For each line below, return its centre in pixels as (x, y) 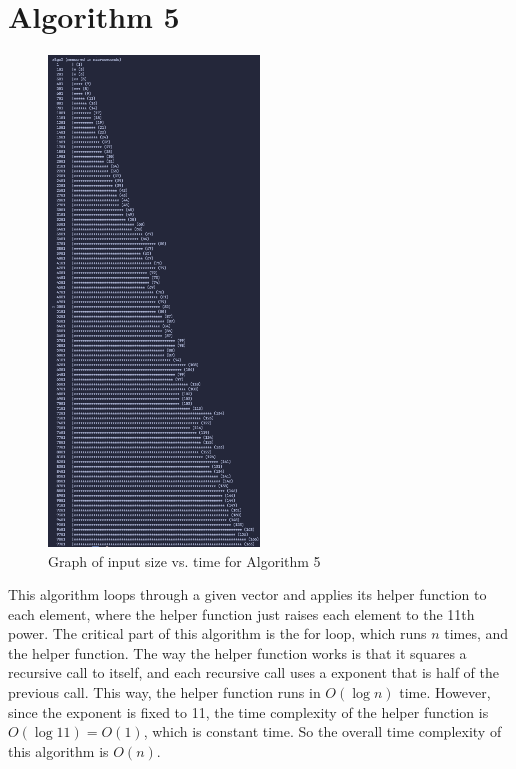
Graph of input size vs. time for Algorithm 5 (184, 560)
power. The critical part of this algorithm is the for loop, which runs (217, 633)
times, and (476, 633)
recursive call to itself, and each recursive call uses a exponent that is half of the (253, 672)
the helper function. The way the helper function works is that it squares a (237, 652)
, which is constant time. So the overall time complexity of (322, 731)
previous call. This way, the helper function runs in (164, 692)
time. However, (445, 692)
